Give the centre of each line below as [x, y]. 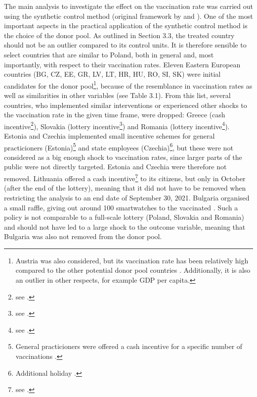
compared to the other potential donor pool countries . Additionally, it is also [133, 270]
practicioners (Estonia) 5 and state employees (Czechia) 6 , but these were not [119, 147]
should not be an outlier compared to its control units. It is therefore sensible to [125, 45]
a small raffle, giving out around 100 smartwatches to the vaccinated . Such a [121, 207]
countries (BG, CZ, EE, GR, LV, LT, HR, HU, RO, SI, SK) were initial [112, 74]
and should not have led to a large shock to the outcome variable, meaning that [125, 226]
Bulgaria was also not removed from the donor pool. [83, 236]
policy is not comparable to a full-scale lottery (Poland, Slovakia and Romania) [124, 217]
